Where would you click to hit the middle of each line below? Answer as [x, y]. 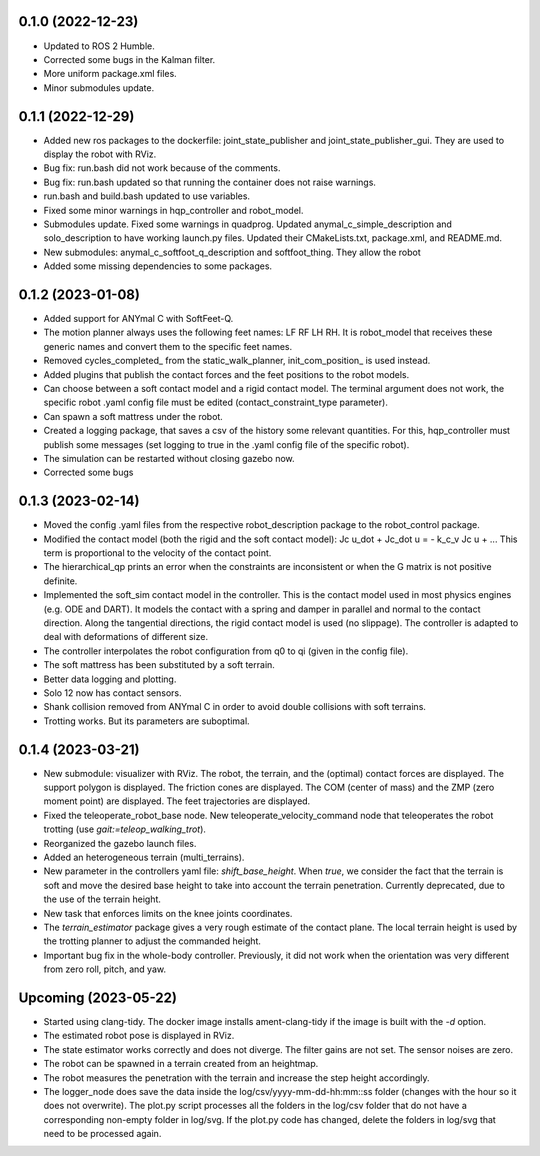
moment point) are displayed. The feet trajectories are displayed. [177, 801]
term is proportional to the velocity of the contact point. [157, 553]
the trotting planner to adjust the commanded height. [152, 941]
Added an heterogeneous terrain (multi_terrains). [144, 857]
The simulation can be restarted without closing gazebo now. [169, 458]
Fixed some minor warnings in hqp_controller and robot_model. [173, 210]
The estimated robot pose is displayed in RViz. [139, 1036]
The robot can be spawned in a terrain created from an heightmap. [181, 1064]
